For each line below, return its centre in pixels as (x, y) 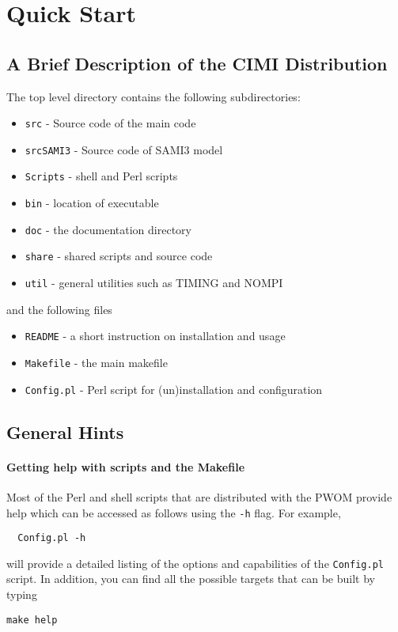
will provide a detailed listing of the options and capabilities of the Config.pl (195, 563)
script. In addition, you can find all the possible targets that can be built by (191, 579)
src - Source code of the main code (110, 123)
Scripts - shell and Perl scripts (101, 176)
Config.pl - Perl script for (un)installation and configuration (174, 389)
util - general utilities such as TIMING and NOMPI (154, 283)
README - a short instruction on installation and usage (155, 336)
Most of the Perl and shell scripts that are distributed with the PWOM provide (199, 496)
